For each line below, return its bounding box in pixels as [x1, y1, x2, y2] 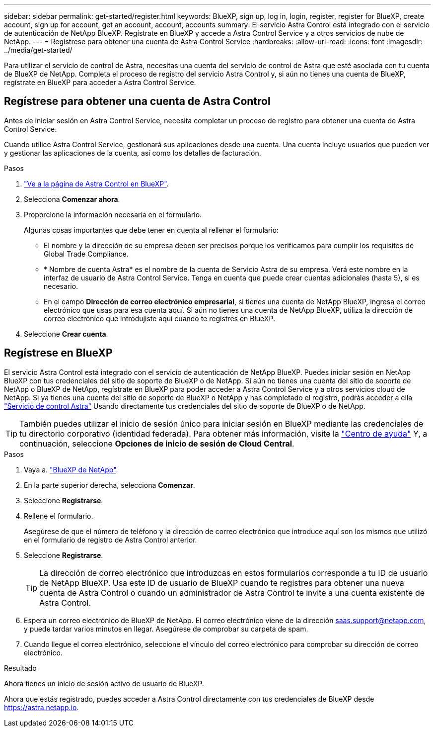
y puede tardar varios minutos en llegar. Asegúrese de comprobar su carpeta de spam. [24, 624, 308, 633]
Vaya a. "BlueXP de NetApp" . [24, 465, 118, 474]
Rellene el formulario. [24, 511, 93, 520]
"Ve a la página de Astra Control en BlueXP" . [24, 179, 169, 188]
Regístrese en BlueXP [4, 347, 113, 360]
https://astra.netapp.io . [4, 703, 79, 712]
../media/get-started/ [4, 46, 72, 54]
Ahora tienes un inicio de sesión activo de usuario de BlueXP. [4, 679, 204, 688]
